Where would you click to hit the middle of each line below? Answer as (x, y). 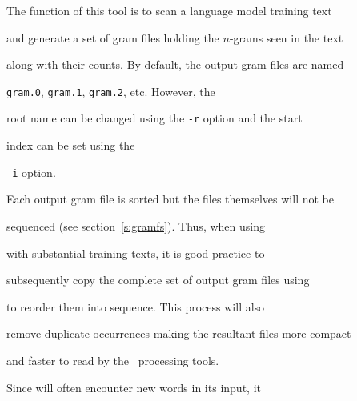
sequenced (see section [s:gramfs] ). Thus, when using (136, 225)
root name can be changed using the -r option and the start (154, 118)
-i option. (31, 172)
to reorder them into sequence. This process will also (136, 306)
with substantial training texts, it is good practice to (136, 253)
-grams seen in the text (286, 37)
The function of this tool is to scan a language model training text (169, 10)
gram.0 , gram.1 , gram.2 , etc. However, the (111, 91)
